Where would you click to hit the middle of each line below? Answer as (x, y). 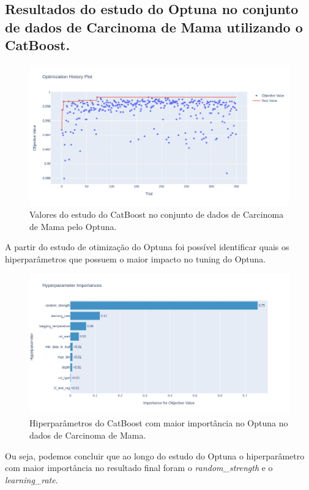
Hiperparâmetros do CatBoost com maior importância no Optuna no (159, 423)
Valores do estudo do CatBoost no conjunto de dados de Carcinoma (157, 214)
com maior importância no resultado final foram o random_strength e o (139, 468)
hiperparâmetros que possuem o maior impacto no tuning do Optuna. (136, 258)
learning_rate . (32, 479)
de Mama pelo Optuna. (73, 226)
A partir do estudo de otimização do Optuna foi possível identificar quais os (147, 247)
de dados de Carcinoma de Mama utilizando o (154, 27)
